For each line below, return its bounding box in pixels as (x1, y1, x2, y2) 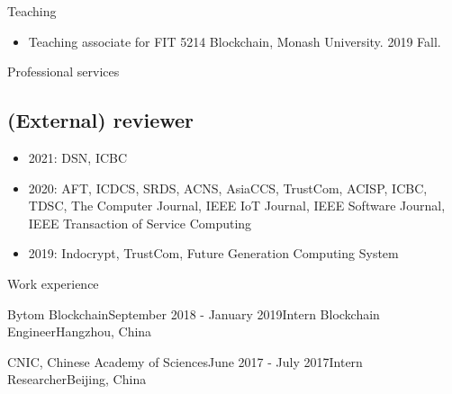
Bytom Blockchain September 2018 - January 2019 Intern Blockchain (7, 304, 380, 323)
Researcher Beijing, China (7, 370, 147, 389)
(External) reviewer (7, 106, 194, 134)
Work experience (7, 273, 99, 292)
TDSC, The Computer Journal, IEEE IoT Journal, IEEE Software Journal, (28, 196, 446, 215)
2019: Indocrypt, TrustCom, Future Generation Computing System (28, 244, 399, 263)
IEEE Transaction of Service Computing (28, 213, 252, 232)
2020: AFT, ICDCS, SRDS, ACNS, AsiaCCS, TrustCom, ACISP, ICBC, (28, 178, 428, 197)
